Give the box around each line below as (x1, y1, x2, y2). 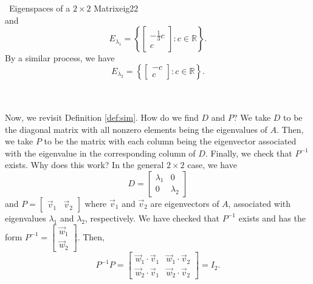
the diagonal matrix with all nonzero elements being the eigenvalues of (5, 123, 267, 135)
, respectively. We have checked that (85, 211, 220, 224)
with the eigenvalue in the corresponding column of (5, 146, 196, 159)
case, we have (187, 158, 237, 171)
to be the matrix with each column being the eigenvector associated (44, 135, 297, 147)
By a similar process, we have (5, 52, 115, 64)
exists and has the (238, 211, 306, 224)
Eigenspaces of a (9, 2, 71, 14)
